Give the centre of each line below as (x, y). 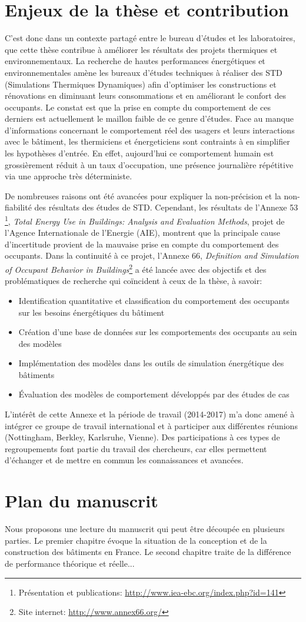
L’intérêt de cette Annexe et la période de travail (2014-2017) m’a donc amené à (150, 414)
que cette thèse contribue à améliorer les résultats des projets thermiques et (141, 49)
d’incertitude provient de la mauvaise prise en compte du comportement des (142, 244)
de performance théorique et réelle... (70, 563)
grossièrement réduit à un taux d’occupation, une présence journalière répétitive (149, 164)
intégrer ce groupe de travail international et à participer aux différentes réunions (151, 425)
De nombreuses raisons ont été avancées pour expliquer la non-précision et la (143, 195)
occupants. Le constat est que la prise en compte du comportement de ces (138, 107)
